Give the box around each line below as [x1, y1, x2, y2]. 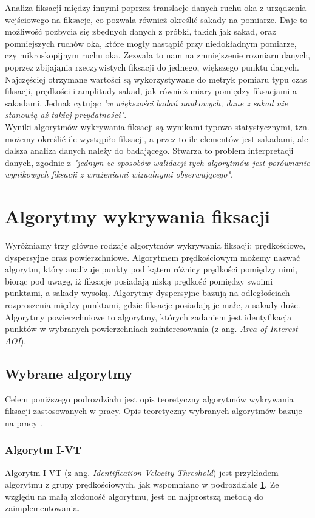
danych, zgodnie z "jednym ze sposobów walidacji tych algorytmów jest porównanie [5, 156, 310, 168]
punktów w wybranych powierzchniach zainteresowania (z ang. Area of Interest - [5, 322, 304, 335]
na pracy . [5, 416, 42, 429]
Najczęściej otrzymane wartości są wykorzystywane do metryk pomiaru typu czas [5, 72, 307, 85]
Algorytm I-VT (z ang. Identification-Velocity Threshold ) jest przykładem [5, 466, 279, 478]
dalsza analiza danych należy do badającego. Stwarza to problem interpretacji [5, 144, 294, 157]
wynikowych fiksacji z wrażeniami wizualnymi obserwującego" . [5, 168, 233, 181]
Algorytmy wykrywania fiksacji [5, 204, 270, 229]
